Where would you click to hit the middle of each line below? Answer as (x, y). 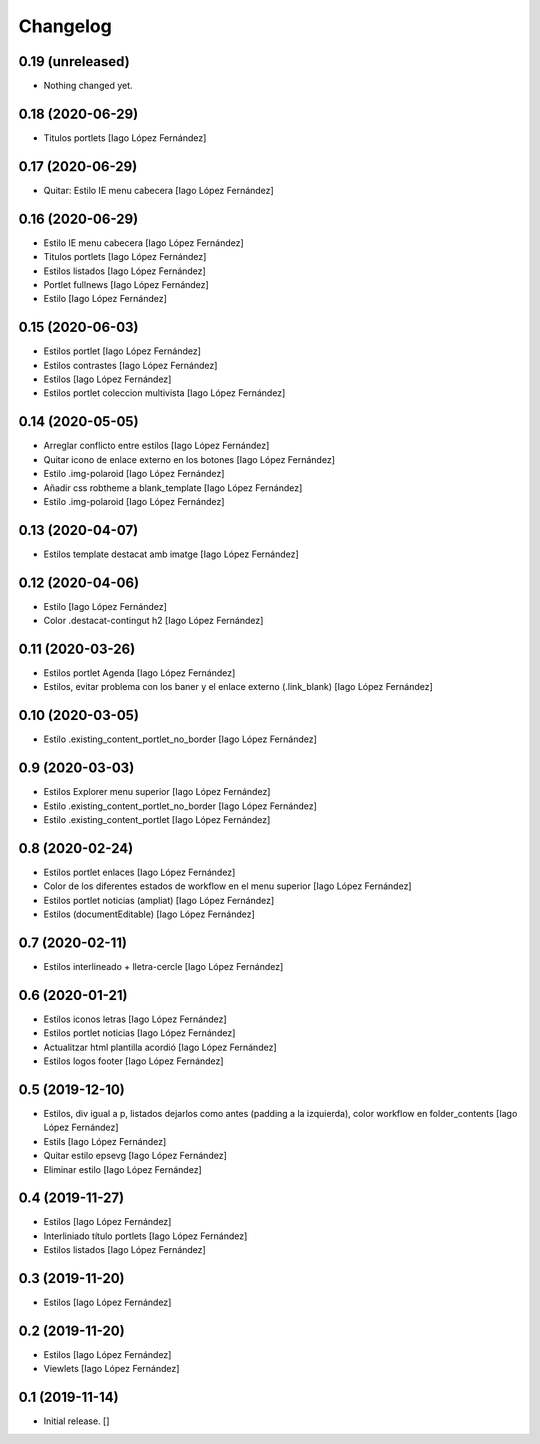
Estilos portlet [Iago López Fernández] (122, 351)
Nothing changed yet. (88, 86)
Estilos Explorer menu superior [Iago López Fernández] (157, 792)
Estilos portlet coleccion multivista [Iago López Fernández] (164, 393)
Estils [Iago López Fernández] (105, 1141)
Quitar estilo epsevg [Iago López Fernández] (135, 1156)
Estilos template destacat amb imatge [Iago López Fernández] (171, 554)
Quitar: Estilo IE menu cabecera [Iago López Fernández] (158, 190)
